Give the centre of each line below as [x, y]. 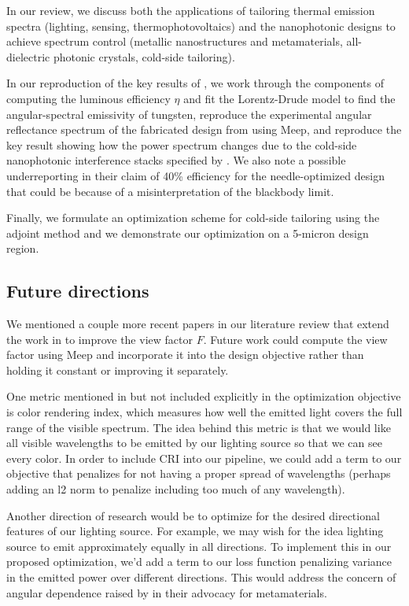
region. [23, 248]
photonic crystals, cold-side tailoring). [144, 56]
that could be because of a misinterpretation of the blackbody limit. [170, 191]
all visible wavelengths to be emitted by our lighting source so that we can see [194, 443]
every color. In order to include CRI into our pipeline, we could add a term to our [204, 458]
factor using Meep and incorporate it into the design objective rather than [185, 355]
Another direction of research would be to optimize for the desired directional [193, 515]
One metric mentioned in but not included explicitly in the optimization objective [204, 396]
